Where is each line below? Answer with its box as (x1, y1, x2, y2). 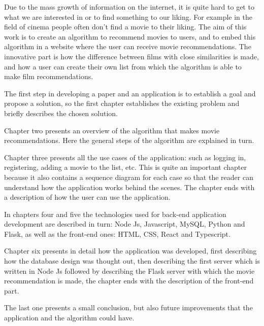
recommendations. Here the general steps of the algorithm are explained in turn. (4, 135, 254, 146)
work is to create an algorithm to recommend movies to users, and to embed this (4, 31, 256, 42)
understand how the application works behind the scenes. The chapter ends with (4, 182, 255, 192)
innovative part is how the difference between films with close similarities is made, (4, 51, 259, 61)
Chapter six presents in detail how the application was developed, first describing (4, 245, 257, 256)
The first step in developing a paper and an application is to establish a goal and (4, 88, 256, 98)
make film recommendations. (4, 71, 93, 82)
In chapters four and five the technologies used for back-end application (4, 208, 226, 219)
